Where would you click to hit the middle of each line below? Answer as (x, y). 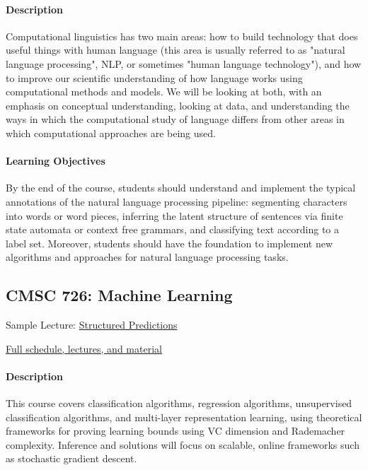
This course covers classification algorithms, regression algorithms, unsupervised (179, 403)
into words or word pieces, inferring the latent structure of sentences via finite (174, 215)
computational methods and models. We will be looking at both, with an (164, 92)
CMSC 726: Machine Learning (119, 295)
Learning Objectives (56, 161)
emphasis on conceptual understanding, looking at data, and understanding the (178, 105)
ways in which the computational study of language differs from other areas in (175, 119)
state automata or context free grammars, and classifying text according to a (173, 229)
